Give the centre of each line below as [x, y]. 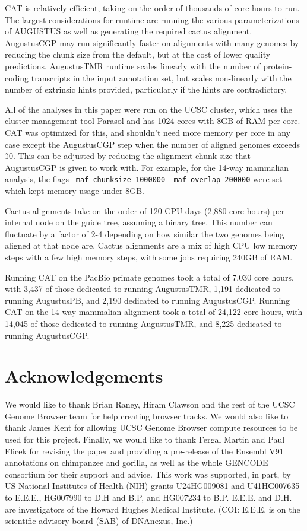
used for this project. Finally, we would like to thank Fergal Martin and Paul [145, 439]
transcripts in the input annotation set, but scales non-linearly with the [161, 77]
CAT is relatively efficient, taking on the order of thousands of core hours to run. [152, 8]
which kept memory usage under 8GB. [75, 190]
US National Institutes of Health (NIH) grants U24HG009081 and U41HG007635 [152, 486]
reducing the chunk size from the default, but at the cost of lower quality [138, 54]
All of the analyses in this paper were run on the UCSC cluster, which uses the [148, 109]
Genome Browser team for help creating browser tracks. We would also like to [147, 416]
